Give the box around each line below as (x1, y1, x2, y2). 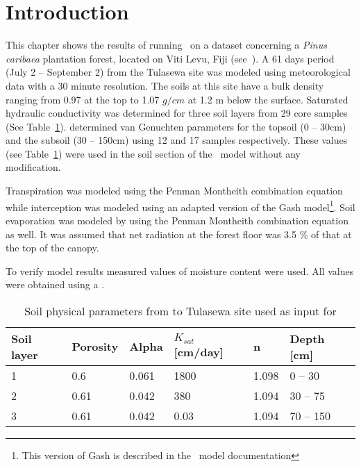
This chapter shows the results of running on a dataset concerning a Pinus (6, 38, 327, 52)
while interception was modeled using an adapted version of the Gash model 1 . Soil (6, 197, 355, 214)
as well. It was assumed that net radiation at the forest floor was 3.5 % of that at (6, 226, 352, 241)
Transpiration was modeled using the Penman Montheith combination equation (6, 183, 343, 198)
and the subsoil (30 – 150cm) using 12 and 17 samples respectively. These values (6, 133, 348, 147)
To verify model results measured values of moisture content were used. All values (6, 263, 354, 278)
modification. (6, 160, 61, 174)
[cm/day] (174, 343, 224, 360)
